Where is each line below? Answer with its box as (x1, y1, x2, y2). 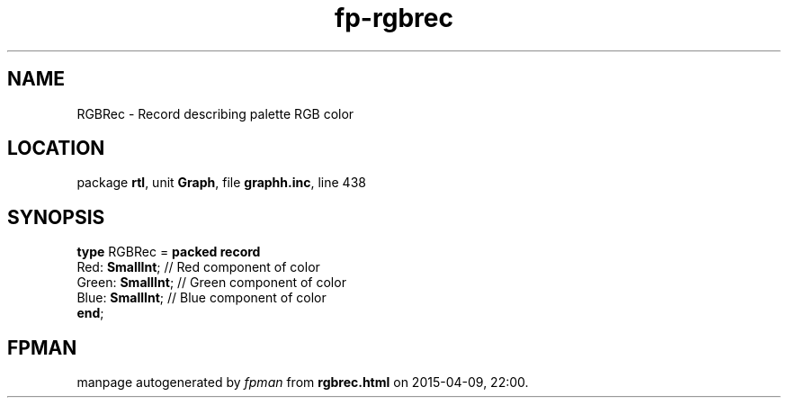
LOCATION (7, 137, 105, 160)
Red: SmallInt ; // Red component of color (76, 259, 320, 275)
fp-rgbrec (335, 3, 453, 33)
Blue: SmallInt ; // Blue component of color (76, 290, 327, 306)
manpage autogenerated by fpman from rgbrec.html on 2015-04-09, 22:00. (76, 374, 529, 391)
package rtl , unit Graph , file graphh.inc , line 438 (76, 175, 366, 191)
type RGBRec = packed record (76, 244, 261, 260)
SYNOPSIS (7, 205, 105, 229)
